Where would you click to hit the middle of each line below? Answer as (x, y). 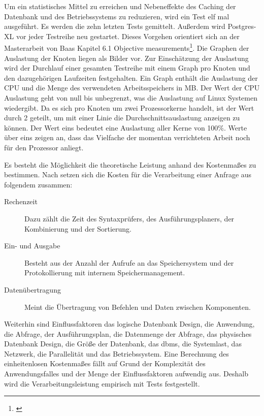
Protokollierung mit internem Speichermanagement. (105, 273)
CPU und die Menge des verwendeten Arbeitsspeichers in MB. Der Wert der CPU (132, 88)
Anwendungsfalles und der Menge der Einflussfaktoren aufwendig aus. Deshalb (126, 374)
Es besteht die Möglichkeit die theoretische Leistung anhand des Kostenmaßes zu (130, 164)
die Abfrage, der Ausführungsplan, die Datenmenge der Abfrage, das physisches (128, 333)
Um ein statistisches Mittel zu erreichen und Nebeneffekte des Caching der (120, 6)
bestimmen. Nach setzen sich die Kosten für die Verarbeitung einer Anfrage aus (128, 174)
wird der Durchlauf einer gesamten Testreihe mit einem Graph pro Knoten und (127, 68)
